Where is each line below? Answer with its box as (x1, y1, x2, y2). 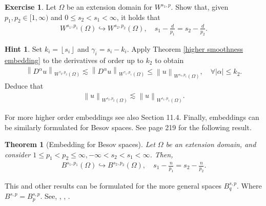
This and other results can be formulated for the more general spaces (5, 180, 221, 191)
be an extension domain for (66, 2, 152, 12)
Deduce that (5, 80, 44, 91)
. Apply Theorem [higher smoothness (127, 43, 243, 54)
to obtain (155, 54, 184, 65)
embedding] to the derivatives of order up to (5, 54, 144, 65)
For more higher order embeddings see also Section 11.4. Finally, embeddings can (5, 111, 259, 122)
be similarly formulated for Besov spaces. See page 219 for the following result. (5, 121, 252, 132)
